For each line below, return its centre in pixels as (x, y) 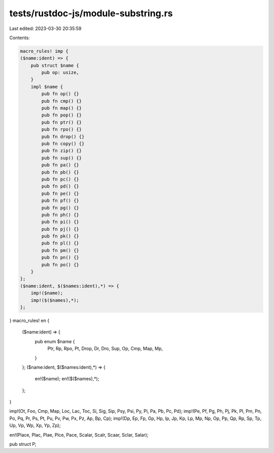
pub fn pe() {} (60, 193)
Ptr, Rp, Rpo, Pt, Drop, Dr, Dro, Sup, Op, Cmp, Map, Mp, (105, 349)
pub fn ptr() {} (62, 122)
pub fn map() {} (62, 108)
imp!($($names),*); (55, 300)
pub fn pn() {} (60, 258)
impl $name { (47, 87)
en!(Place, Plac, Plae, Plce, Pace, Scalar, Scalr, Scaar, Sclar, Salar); (79, 435)
